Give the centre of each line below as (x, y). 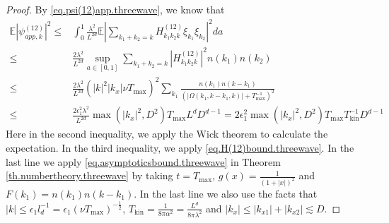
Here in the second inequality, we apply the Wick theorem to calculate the (167, 134)
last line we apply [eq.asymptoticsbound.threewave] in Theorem (143, 161)
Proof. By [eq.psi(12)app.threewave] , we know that (115, 9)
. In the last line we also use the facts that (226, 193)
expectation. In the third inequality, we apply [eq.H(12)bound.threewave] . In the (180, 147)
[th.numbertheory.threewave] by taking (89, 175)
